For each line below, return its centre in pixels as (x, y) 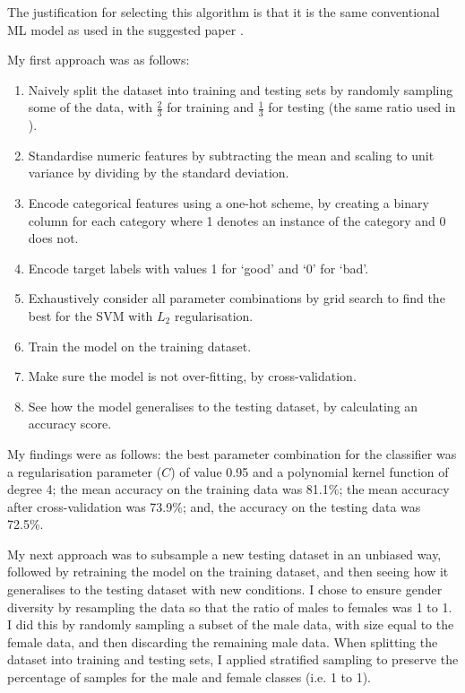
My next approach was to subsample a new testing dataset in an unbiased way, (224, 554)
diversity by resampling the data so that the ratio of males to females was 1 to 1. (230, 606)
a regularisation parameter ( (85, 471)
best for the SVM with (90, 315)
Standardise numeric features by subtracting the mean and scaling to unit (231, 155)
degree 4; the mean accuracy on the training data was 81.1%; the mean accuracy (228, 489)
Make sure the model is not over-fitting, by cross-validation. (192, 376)
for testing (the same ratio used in (362, 107)
